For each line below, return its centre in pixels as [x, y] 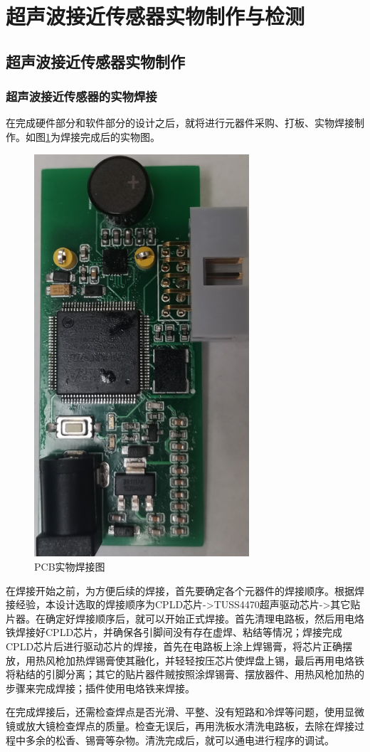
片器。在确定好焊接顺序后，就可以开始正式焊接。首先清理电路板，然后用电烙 [185, 618]
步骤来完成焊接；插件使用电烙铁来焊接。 [100, 688]
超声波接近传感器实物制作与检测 [155, 16]
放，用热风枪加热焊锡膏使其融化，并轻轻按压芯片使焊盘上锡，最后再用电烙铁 [185, 660]
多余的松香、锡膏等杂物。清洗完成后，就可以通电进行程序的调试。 [180, 740]
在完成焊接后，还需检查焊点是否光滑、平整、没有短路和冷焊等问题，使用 [175, 712]
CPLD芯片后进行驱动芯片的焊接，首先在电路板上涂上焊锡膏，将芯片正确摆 [179, 646]
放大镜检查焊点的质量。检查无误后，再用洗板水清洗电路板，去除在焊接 [190, 726]
